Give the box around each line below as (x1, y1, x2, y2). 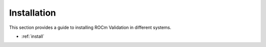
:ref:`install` (21, 33, 44, 39)
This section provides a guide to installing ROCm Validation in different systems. (9, 24, 172, 30)
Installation (9, 7, 56, 18)
